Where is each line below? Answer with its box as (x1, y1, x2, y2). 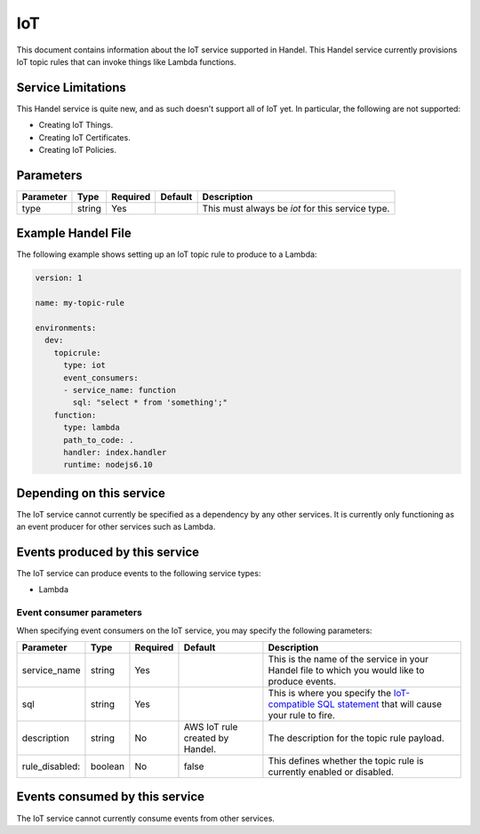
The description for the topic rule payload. (268, 732, 444, 744)
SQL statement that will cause (316, 698, 442, 710)
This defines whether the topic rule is (268, 755, 424, 766)
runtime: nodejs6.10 (63, 460, 153, 470)
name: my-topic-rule (35, 298, 124, 309)
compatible (268, 698, 316, 710)
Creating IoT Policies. (38, 145, 117, 156)
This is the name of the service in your (268, 654, 429, 665)
